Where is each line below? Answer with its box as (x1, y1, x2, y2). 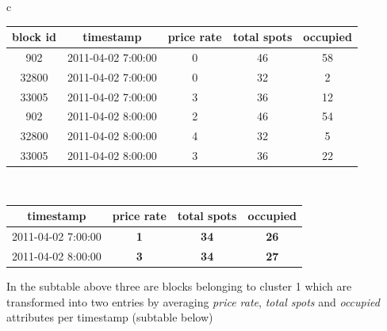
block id (12, 29, 56, 45)
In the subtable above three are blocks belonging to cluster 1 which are (6, 278, 352, 295)
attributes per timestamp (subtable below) (6, 309, 213, 325)
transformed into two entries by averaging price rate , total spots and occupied (6, 293, 380, 310)
